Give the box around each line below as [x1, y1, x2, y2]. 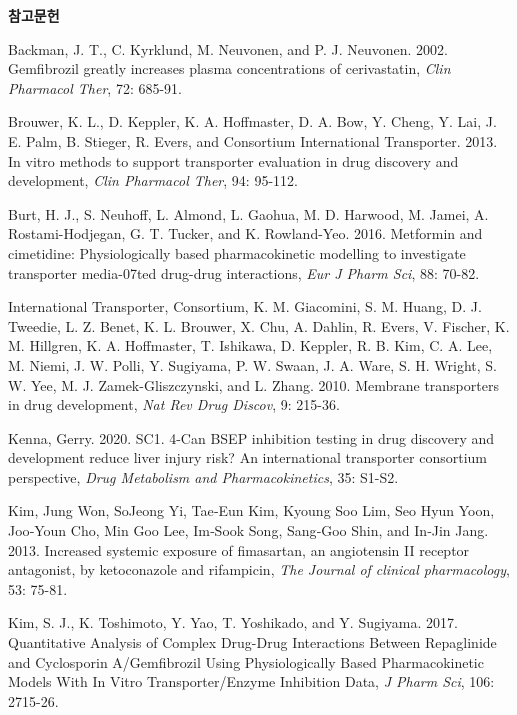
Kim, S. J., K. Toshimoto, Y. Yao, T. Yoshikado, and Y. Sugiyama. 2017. [8, 612, 458, 633]
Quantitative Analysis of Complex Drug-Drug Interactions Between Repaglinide [8, 632, 497, 653]
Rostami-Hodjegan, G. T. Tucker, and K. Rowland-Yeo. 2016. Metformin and [8, 223, 483, 244]
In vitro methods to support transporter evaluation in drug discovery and [8, 150, 459, 171]
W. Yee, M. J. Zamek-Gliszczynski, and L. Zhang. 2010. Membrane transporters [8, 374, 499, 395]
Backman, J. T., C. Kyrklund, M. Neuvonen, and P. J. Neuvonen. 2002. [8, 38, 448, 59]
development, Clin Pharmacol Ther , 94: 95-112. [8, 170, 298, 191]
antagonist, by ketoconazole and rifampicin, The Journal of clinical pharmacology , [8, 559, 510, 580]
